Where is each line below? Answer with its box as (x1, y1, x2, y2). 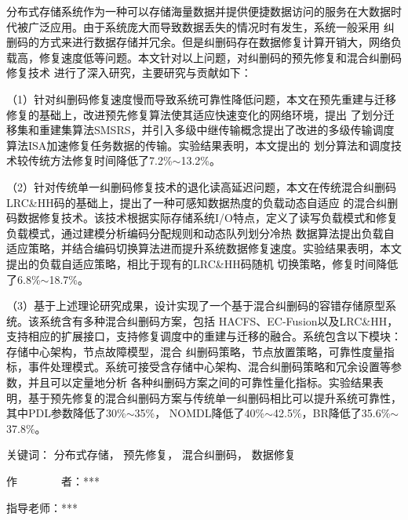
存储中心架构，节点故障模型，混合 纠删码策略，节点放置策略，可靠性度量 (6, 343, 384, 359)
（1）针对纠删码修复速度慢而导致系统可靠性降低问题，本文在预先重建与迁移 (6, 90, 396, 107)
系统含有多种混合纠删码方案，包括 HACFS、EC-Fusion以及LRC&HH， (38, 312, 399, 329)
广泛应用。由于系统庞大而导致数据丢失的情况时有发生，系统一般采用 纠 (27, 18, 395, 35)
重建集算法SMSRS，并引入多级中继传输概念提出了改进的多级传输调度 (38, 122, 395, 138)
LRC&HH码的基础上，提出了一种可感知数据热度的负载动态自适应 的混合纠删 (6, 194, 399, 210)
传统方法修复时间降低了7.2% (27, 152, 173, 169)
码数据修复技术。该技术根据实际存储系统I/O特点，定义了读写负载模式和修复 (6, 209, 398, 226)
